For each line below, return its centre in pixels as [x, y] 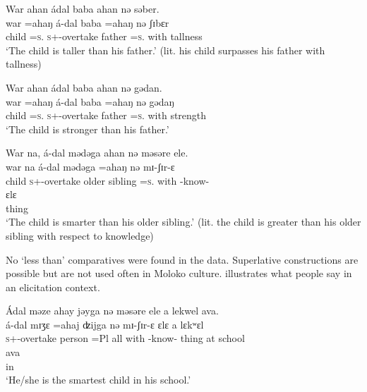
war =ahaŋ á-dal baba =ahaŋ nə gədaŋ [90, 101]
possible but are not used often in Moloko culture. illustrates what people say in [179, 273]
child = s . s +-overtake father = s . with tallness [104, 36]
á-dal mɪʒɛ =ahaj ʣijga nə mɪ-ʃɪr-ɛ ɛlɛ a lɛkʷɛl [105, 324]
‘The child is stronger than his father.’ [88, 129]
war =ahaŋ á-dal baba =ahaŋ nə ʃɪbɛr [88, 22]
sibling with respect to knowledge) [80, 235]
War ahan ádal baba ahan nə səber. [83, 8]
